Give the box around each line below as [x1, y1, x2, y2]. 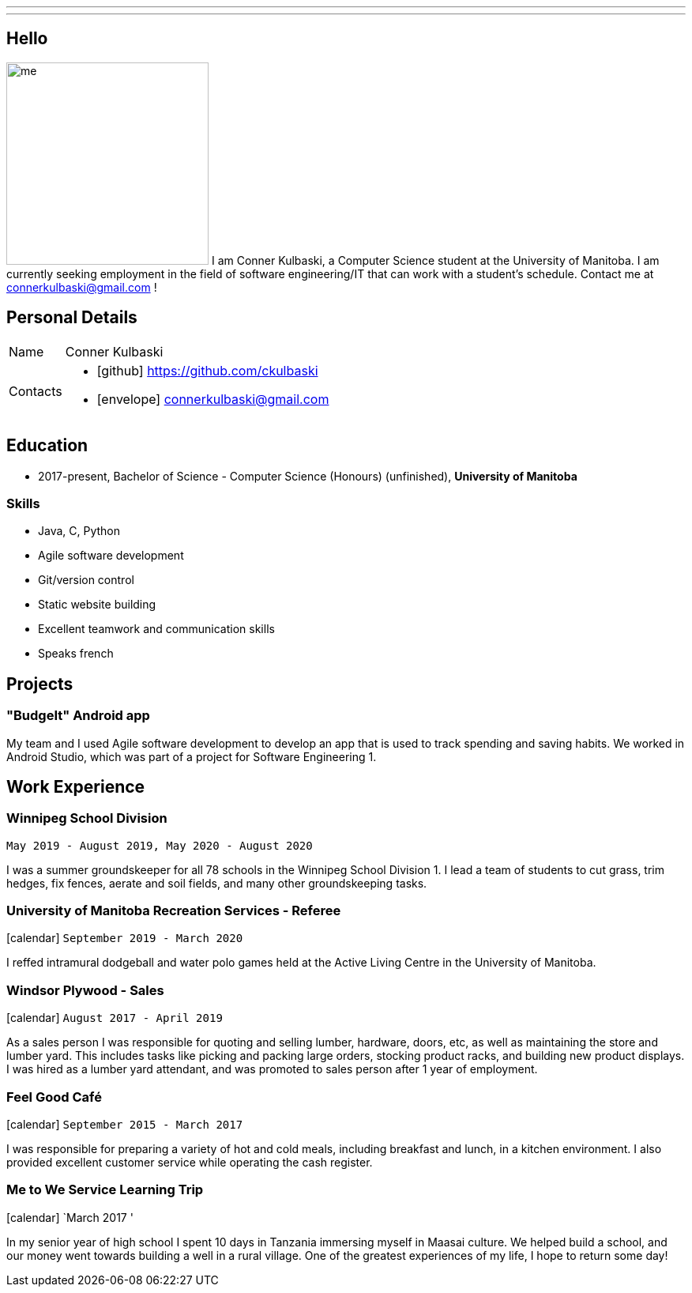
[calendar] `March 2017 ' [6, 1210, 134, 1224]
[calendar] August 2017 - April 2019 [6, 1011, 223, 1025]
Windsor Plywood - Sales [6, 982, 164, 998]
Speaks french [38, 646, 114, 661]
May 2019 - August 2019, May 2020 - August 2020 [6, 839, 313, 852]
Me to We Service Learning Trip [6, 1182, 204, 1198]
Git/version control [38, 573, 134, 587]
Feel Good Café [6, 1088, 102, 1105]
